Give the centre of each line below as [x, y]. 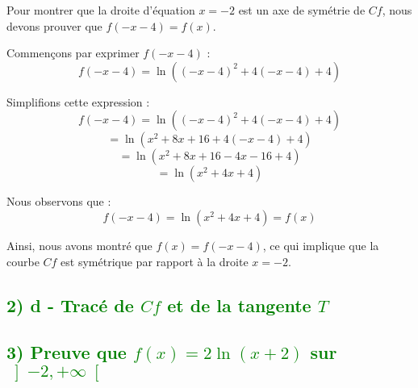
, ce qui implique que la [321, 245]
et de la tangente [239, 305]
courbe [23, 261]
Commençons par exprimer [73, 53]
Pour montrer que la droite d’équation [101, 10]
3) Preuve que [67, 352]
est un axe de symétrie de [302, 10]
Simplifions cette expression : [78, 101]
